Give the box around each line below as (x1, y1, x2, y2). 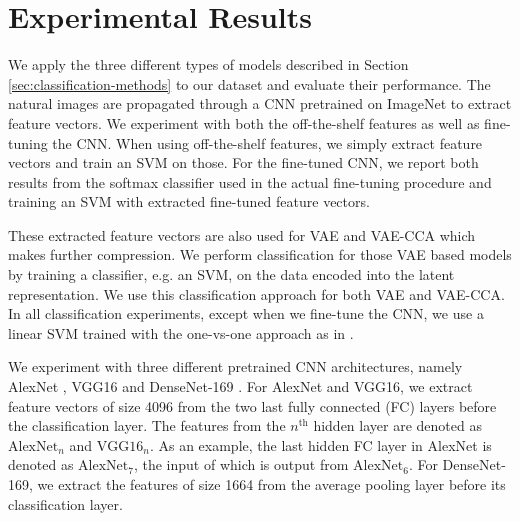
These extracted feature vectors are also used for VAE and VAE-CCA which (8, 224, 476, 245)
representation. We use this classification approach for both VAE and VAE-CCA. (8, 283, 505, 304)
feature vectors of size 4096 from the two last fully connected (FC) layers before (8, 395, 497, 416)
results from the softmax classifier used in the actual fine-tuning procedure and (8, 171, 492, 192)
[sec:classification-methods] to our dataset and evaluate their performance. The (8, 73, 491, 94)
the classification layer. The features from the (8, 415, 286, 436)
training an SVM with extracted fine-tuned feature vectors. (8, 191, 370, 212)
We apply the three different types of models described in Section (8, 54, 409, 75)
